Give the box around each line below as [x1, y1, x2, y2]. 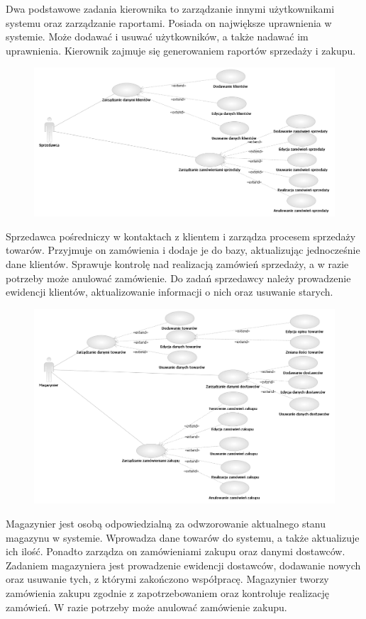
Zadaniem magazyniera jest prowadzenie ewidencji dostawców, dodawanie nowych [6, 557, 361, 572]
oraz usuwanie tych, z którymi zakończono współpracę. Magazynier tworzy [6, 571, 329, 586]
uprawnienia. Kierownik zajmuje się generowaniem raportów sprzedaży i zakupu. [6, 43, 356, 57]
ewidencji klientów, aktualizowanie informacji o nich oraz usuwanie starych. [6, 284, 333, 299]
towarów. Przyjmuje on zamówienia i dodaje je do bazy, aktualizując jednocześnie [6, 242, 360, 257]
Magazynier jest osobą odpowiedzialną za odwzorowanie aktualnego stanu [6, 515, 326, 530]
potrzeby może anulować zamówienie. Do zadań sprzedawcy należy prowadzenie [6, 270, 351, 285]
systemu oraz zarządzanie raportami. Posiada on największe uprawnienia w [6, 15, 332, 30]
